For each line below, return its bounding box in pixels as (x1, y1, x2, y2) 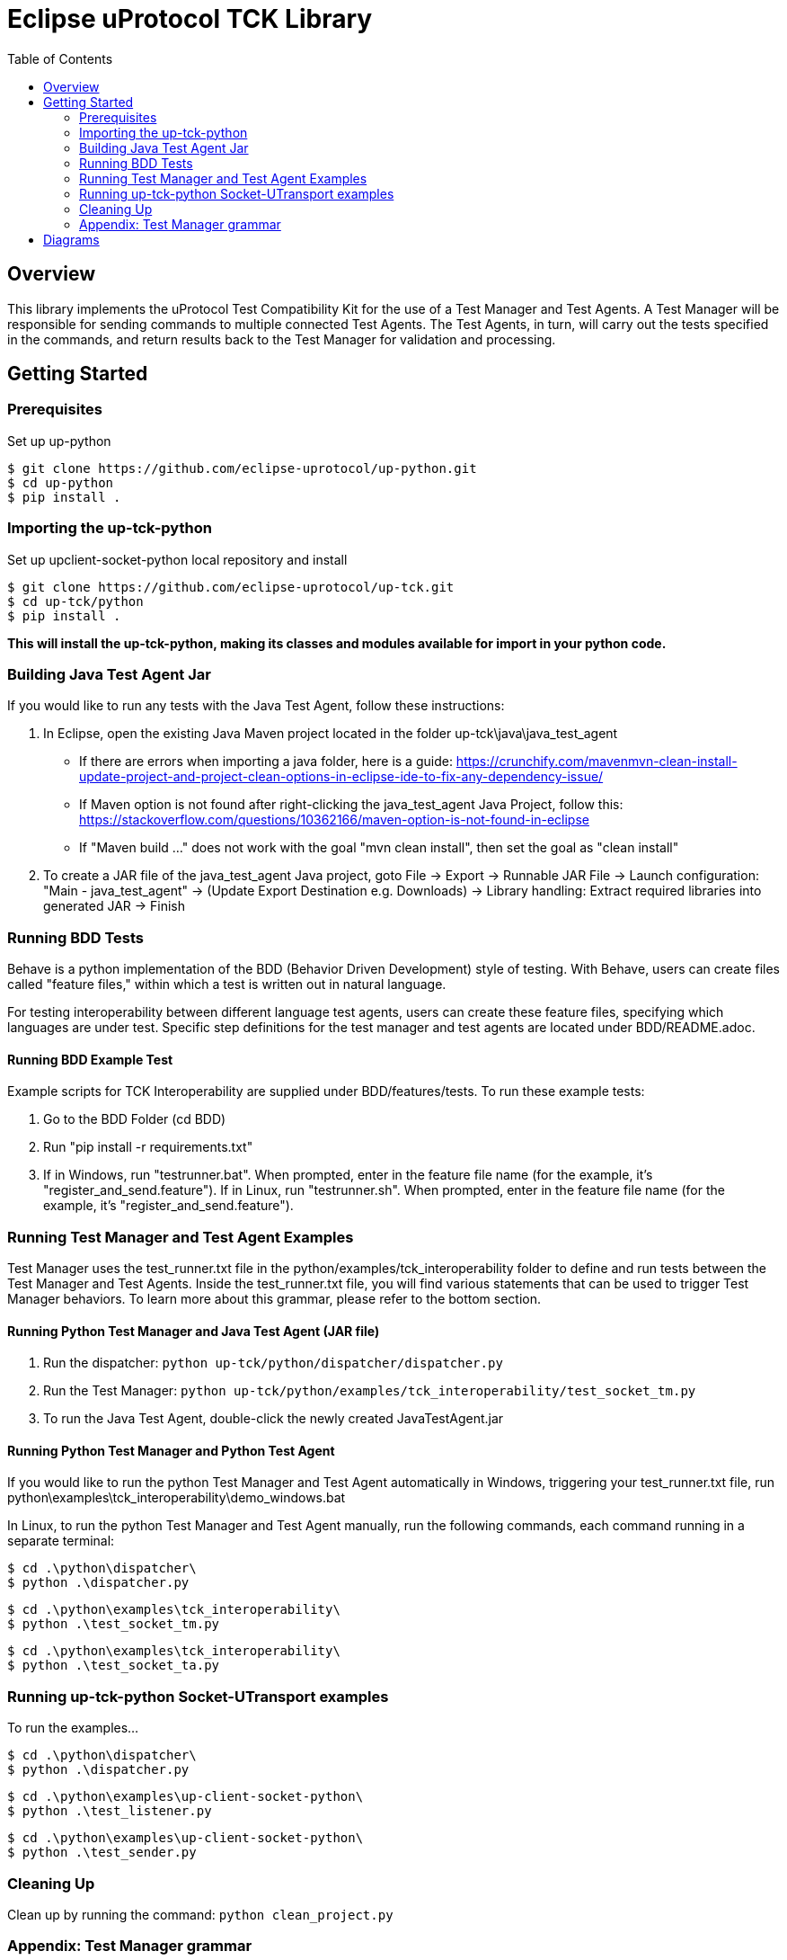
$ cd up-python (7, 475, 114, 490)
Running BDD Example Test (7, 1051, 173, 1067)
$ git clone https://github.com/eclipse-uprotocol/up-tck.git (7, 579, 455, 594)
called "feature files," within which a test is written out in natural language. (7, 976, 447, 993)
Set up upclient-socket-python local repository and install (7, 551, 348, 567)
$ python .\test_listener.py (7, 1804, 212, 1819)
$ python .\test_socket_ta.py (7, 1658, 220, 1673)
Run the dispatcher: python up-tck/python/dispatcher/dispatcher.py (43, 1355, 503, 1371)
